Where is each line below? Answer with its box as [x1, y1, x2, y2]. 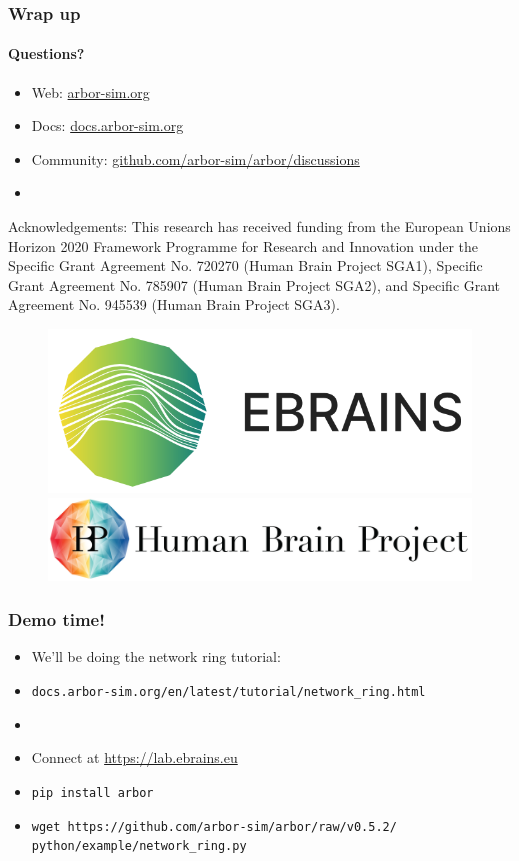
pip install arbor [31, 785, 154, 800]
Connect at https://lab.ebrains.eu [31, 747, 238, 768]
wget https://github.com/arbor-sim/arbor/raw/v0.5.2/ [31, 819, 397, 834]
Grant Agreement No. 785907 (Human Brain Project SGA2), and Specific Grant [8, 274, 501, 295]
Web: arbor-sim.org [31, 81, 150, 102]
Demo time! [8, 607, 105, 632]
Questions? [8, 43, 85, 64]
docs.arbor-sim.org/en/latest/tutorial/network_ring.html [31, 685, 426, 700]
